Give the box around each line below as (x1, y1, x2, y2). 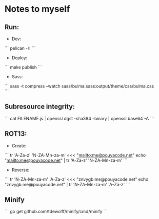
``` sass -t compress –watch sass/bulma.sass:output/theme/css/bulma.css (4, 83, 154, 89)
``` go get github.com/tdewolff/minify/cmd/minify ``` (4, 209, 108, 215)
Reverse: (11, 167, 30, 173)
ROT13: (4, 130, 27, 138)
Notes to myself (4, 3, 70, 15)
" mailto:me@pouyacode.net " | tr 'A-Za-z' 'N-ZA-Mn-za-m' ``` (4, 157, 128, 163)
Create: (11, 143, 27, 149)
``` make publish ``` (4, 65, 42, 70)
